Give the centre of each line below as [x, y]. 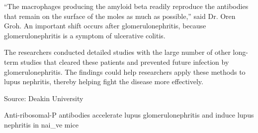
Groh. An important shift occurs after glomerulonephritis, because [105, 26]
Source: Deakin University [44, 98]
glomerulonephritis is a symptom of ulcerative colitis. [85, 35]
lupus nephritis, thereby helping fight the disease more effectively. [104, 81]
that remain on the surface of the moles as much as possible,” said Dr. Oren [120, 16]
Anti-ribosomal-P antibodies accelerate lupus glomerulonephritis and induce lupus [129, 115]
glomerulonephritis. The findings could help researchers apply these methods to [125, 71]
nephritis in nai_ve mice [41, 124]
